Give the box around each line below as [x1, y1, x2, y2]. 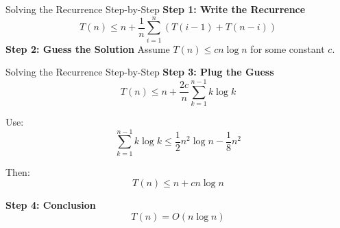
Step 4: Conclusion [5, 198, 96, 212]
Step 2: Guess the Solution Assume [5, 41, 170, 56]
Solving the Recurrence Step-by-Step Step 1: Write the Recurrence [5, 2, 306, 16]
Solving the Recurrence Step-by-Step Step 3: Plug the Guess [5, 65, 274, 79]
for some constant [250, 41, 325, 56]
